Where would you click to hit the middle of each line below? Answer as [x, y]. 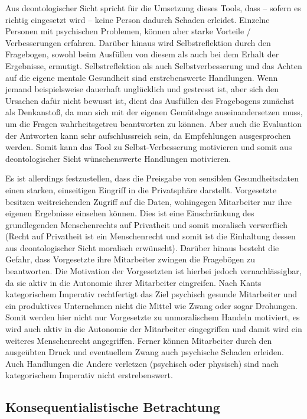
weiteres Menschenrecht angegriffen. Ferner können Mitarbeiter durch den [139, 340]
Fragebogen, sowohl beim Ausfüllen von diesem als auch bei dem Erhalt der [142, 54]
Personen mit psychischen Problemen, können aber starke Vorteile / [128, 31]
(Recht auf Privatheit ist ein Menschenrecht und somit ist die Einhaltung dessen [151, 236]
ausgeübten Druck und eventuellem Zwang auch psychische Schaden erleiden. [145, 352]
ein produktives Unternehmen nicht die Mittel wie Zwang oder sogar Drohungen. [151, 305]
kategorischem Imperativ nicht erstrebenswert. [89, 375]
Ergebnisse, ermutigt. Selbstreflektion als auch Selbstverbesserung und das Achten [154, 65]
